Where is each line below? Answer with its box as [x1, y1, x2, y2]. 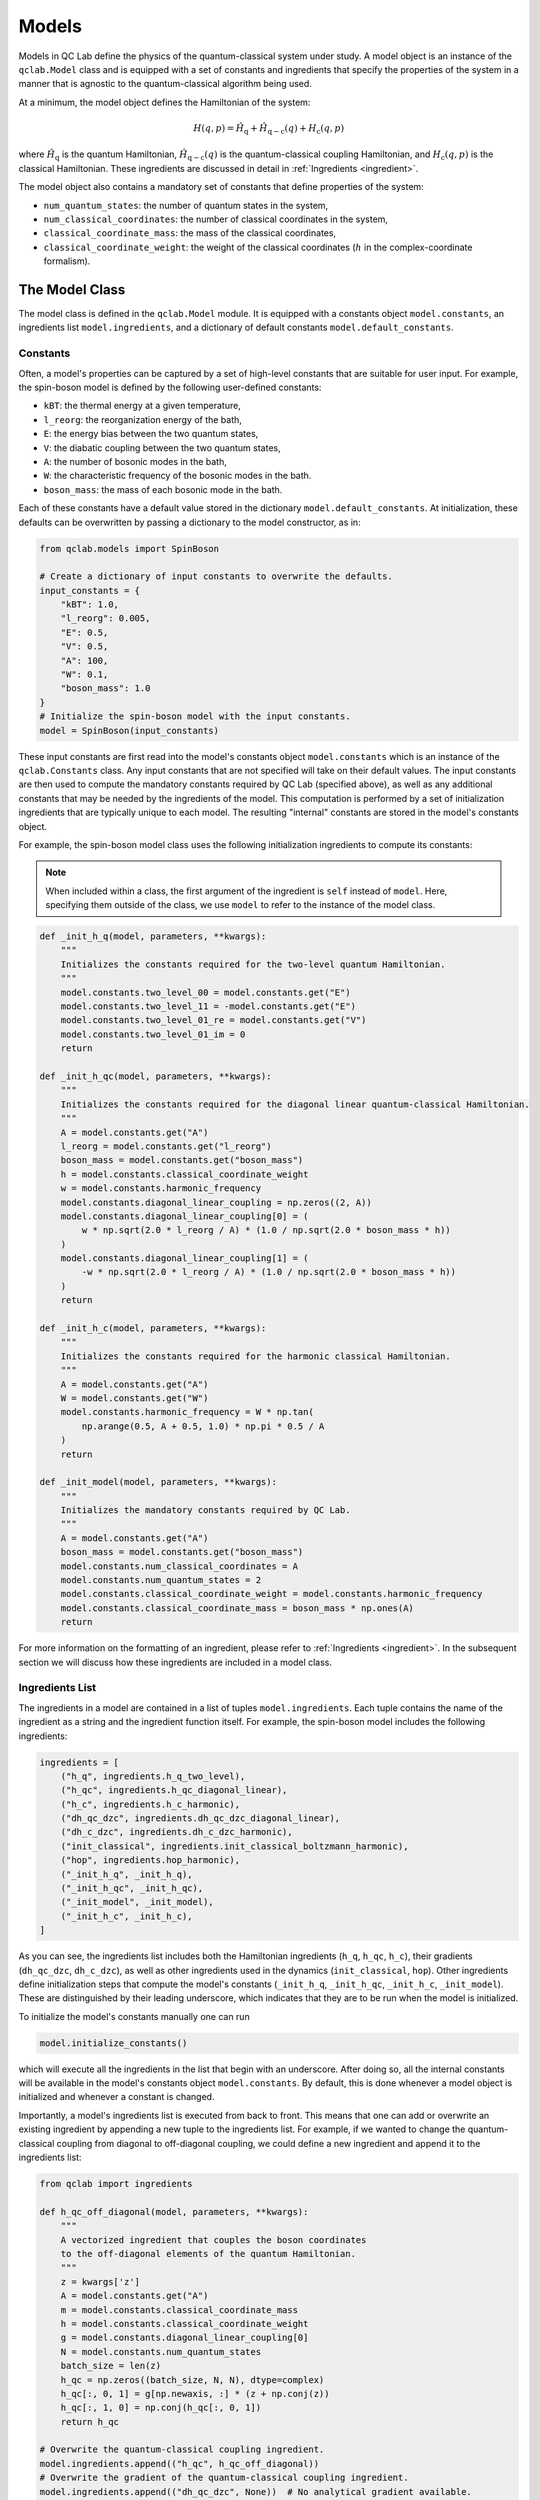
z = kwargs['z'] [60, 2276, 140, 2287]
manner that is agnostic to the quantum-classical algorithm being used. [18, 78, 312, 90]
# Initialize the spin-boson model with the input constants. [39, 711, 351, 722]
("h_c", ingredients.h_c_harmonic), [60, 1798, 240, 1810]
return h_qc [60, 2416, 120, 2427]
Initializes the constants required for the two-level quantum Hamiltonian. [60, 958, 446, 970]
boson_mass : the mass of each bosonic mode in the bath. [43, 483, 283, 495]
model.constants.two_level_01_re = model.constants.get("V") [60, 1015, 367, 1026]
